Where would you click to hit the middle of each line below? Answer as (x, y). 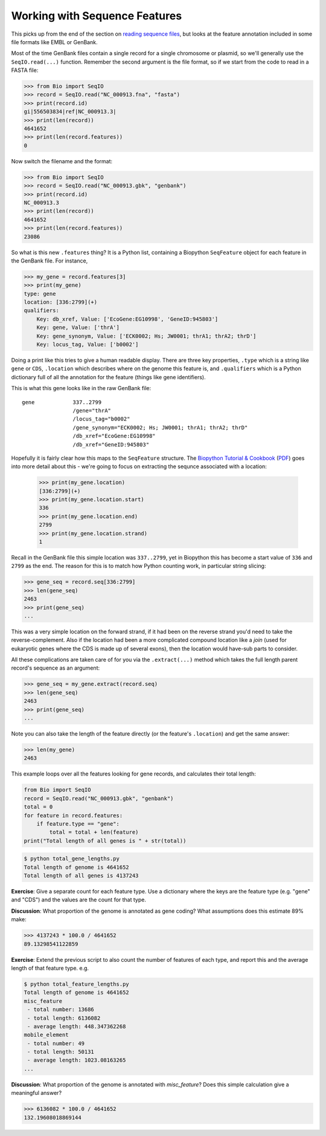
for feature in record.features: (73, 815)
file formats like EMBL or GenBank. (54, 42)
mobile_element (46, 1035)
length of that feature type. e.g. (50, 968)
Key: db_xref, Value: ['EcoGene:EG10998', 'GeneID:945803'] (127, 319)
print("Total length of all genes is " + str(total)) (105, 841)
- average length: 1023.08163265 (77, 1060)
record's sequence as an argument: (55, 668)
